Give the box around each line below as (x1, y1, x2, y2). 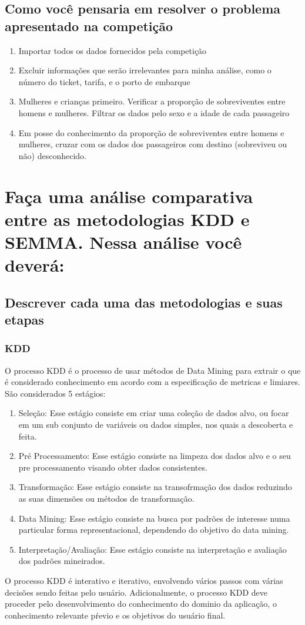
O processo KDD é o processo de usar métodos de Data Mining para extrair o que (5, 364, 301, 376)
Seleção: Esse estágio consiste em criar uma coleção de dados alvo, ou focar (18, 407, 289, 419)
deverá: (5, 253, 65, 277)
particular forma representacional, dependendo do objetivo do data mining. (18, 523, 289, 536)
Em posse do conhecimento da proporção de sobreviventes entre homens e (18, 126, 284, 138)
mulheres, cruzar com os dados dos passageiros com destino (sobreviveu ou (18, 138, 287, 150)
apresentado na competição (5, 16, 173, 35)
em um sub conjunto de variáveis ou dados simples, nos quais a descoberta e (18, 418, 293, 431)
